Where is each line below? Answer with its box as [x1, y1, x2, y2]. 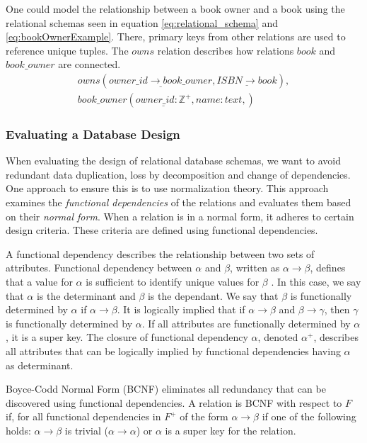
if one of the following [262, 409, 356, 424]
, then [324, 302, 350, 317]
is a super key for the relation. [165, 422, 296, 437]
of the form [180, 409, 228, 424]
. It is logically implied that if [117, 302, 245, 317]
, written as [230, 260, 280, 275]
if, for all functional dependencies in [6, 409, 161, 424]
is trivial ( [64, 422, 109, 437]
